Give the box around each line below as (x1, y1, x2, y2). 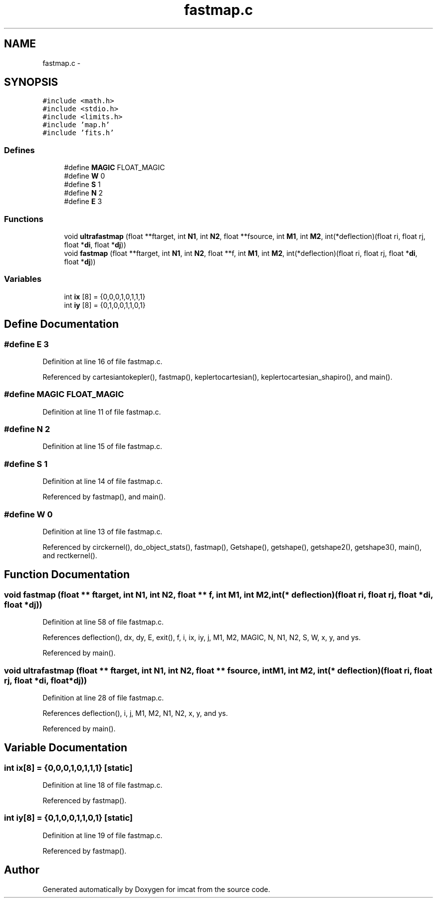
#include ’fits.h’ (42, 129, 114, 137)
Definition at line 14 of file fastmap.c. (42, 477, 163, 486)
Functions (4, 214, 43, 224)
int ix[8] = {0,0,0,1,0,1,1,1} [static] (4, 762, 133, 773)
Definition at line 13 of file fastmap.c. (42, 527, 163, 536)
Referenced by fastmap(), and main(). (42, 492, 166, 501)
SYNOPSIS (4, 76, 58, 89)
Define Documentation (4, 318, 119, 331)
